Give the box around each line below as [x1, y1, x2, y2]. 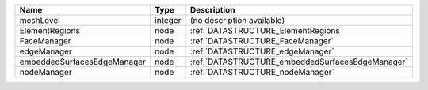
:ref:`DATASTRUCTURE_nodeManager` [189, 67, 334, 77]
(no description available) [189, 15, 285, 25]
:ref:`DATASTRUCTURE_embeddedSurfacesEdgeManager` [189, 56, 408, 67]
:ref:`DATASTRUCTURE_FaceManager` [189, 36, 334, 47]
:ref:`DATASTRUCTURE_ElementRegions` [189, 25, 342, 36]
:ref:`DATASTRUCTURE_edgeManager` [189, 46, 334, 57]
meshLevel [19, 15, 60, 25]
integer [155, 15, 182, 25]
